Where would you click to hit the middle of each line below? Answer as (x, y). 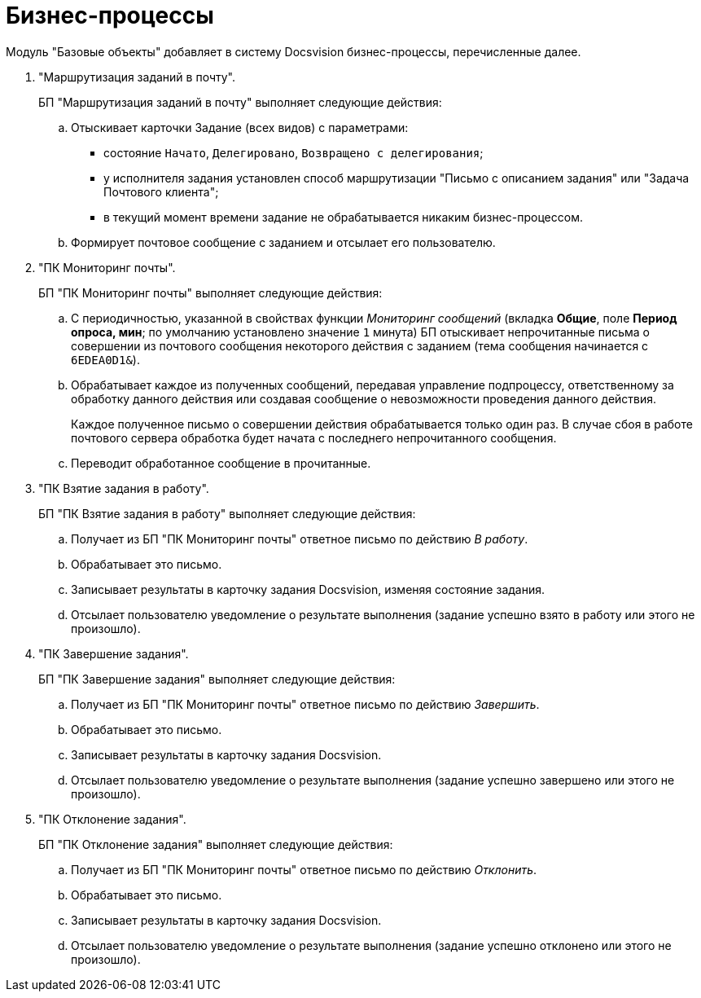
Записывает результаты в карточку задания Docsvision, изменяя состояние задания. (308, 589)
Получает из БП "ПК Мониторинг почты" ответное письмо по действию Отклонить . (304, 869)
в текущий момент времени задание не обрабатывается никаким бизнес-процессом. (343, 217)
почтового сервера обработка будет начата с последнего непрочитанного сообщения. (314, 437)
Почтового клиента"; (161, 191)
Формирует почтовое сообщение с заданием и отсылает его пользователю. (283, 242)
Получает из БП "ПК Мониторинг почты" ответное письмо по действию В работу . (300, 539)
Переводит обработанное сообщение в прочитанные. (221, 463)
